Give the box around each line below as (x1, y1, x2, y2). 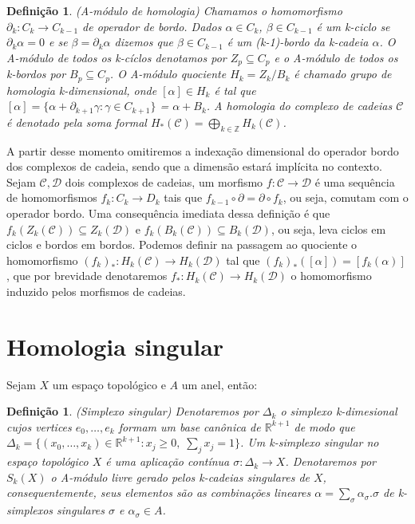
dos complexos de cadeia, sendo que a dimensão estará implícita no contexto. (6, 158, 382, 175)
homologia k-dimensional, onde (6, 81, 157, 98)
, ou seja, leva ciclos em (271, 220, 386, 237)
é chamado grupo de (294, 65, 392, 82)
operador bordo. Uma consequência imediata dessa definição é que (6, 204, 330, 221)
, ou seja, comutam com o (283, 189, 409, 206)
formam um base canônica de (118, 418, 261, 435)
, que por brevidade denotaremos (6, 267, 168, 284)
